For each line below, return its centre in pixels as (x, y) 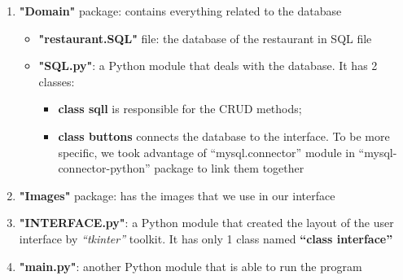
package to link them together (229, 168)
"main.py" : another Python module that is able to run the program (191, 266)
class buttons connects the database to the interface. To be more (224, 136)
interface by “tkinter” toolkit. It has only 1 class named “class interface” (206, 238)
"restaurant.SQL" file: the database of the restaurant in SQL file (205, 38)
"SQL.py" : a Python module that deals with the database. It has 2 (208, 66)
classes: (57, 81)
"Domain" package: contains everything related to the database (180, 11)
